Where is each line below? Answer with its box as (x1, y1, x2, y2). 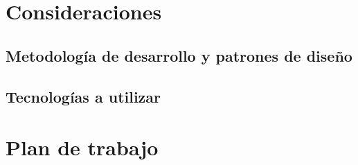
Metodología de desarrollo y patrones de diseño (6, 44, 352, 66)
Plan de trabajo (6, 133, 159, 162)
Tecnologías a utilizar (6, 85, 161, 107)
